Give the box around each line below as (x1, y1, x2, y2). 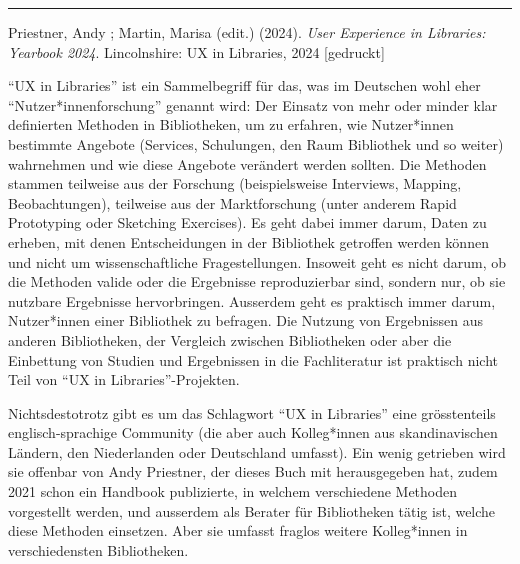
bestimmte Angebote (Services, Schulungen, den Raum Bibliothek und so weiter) (8, 133, 504, 154)
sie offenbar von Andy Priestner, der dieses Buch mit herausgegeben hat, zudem (8, 461, 498, 482)
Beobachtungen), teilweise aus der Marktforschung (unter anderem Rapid (8, 192, 457, 213)
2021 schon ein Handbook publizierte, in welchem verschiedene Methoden (8, 481, 458, 502)
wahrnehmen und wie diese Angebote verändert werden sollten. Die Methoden (8, 153, 487, 174)
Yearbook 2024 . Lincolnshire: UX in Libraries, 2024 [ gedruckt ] (8, 41, 385, 62)
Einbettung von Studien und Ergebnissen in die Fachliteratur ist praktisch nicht (8, 349, 498, 370)
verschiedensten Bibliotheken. (8, 539, 189, 560)
